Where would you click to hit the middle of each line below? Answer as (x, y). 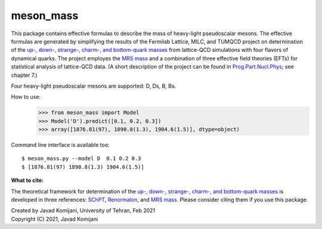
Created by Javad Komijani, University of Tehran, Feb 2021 (83, 211)
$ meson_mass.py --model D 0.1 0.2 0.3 (81, 159)
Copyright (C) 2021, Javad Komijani (55, 219)
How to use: (26, 97)
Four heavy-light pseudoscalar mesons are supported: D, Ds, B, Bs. (94, 86)
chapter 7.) (24, 75)
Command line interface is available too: (60, 145)
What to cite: (27, 180)
